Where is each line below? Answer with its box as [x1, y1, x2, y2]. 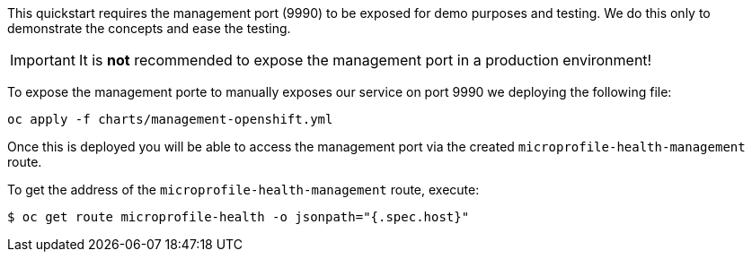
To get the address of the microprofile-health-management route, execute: [7, 182, 480, 197]
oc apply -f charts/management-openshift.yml [7, 112, 333, 126]
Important [10, 51, 75, 69]
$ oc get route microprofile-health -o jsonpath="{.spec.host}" [7, 210, 470, 224]
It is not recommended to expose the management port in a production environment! [78, 51, 652, 69]
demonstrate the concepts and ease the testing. [7, 21, 291, 36]
